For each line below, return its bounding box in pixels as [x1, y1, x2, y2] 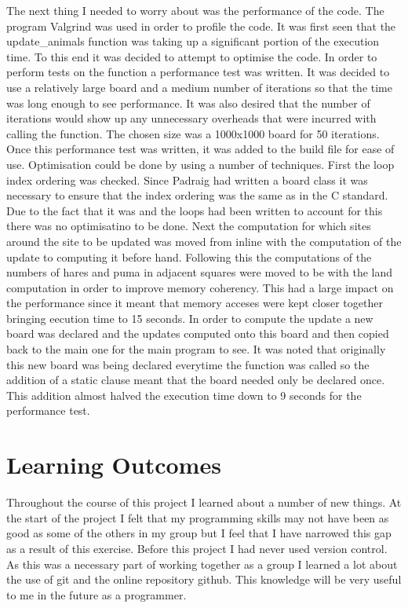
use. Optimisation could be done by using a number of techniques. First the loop [6, 156, 395, 172]
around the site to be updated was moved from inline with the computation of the [6, 233, 402, 249]
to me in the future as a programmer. [6, 586, 187, 603]
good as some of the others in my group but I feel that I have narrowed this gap [6, 525, 392, 541]
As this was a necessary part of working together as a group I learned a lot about [6, 555, 398, 572]
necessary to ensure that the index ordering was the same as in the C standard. [6, 187, 388, 203]
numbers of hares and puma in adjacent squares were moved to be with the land [6, 264, 392, 280]
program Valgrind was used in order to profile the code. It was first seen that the [6, 17, 396, 34]
